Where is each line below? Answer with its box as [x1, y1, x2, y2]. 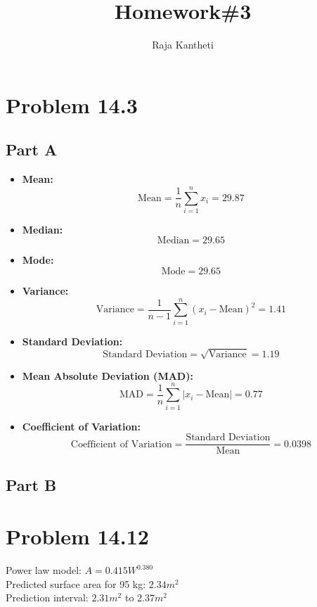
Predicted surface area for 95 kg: [6, 576, 146, 591]
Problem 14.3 [6, 90, 138, 119]
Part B [6, 473, 57, 495]
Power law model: [6, 563, 82, 577]
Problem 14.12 [6, 522, 149, 551]
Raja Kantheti [152, 37, 214, 52]
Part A [6, 139, 58, 160]
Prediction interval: [6, 590, 89, 605]
